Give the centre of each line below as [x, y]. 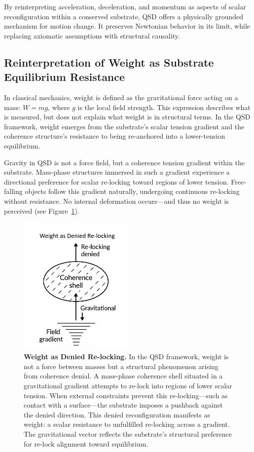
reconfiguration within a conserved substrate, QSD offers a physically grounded [124, 16]
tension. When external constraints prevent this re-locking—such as [126, 395]
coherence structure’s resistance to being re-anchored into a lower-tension [115, 136]
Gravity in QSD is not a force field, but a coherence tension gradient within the [124, 162]
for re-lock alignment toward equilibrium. [86, 443]
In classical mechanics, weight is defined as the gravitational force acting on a [121, 97]
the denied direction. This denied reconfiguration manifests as [117, 414]
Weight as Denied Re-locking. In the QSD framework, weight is [126, 357]
